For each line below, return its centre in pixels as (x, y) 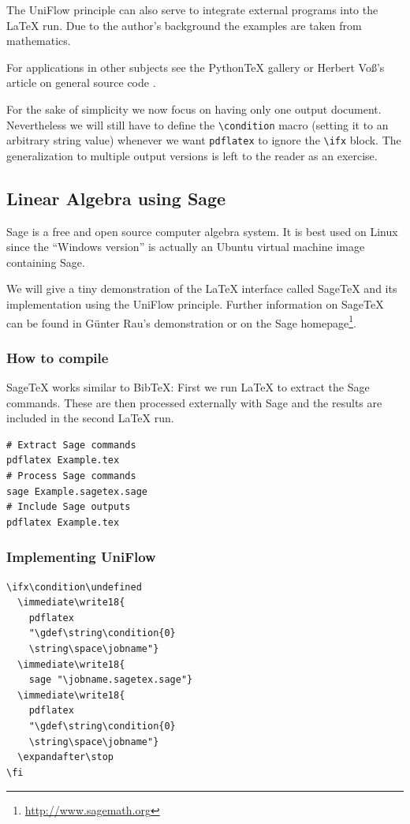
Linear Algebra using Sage (116, 198)
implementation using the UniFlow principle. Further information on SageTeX (195, 304)
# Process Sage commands (71, 476)
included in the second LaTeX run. (90, 418)
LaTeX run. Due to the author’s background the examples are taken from (184, 25)
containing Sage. (46, 262)
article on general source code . (81, 82)
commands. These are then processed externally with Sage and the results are (194, 402)
